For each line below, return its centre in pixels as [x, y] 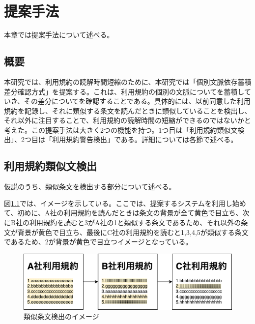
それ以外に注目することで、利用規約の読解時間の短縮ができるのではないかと [127, 120]
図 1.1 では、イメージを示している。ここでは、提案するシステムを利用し [118, 203]
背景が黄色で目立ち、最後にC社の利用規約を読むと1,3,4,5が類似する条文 [133, 232]
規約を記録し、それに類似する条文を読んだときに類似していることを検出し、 [128, 110]
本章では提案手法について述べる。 [59, 35]
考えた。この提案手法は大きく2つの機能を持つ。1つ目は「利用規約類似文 [121, 130]
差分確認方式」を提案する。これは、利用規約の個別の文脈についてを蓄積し [124, 91]
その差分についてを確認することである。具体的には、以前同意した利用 [137, 101]
